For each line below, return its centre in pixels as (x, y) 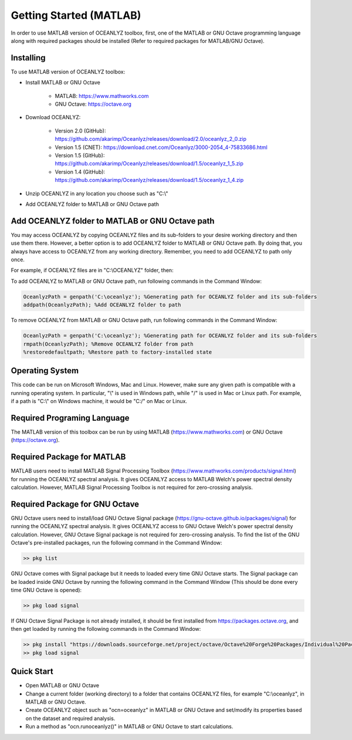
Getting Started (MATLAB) (76, 15)
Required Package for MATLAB (68, 457)
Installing (28, 58)
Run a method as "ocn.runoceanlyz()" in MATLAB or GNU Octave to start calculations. (129, 727)
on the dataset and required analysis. (70, 718)
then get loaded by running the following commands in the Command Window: (106, 629)
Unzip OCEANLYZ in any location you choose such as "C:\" (97, 193)
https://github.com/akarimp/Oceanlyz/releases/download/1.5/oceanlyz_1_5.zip (149, 164)
